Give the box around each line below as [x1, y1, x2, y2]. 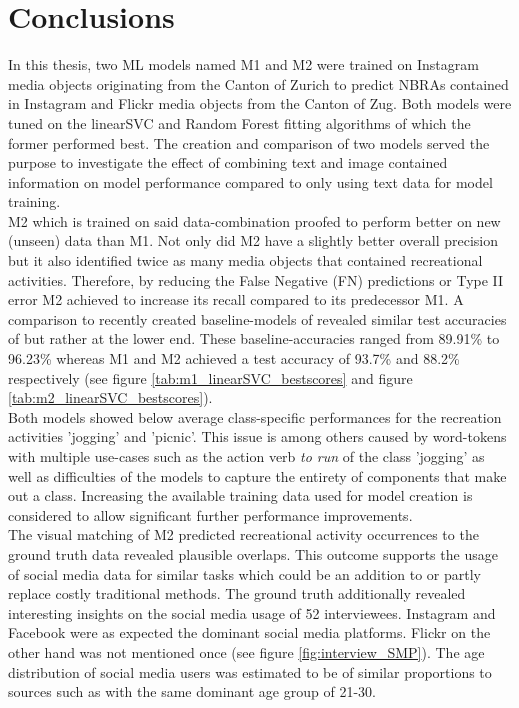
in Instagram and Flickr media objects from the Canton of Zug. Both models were [8, 93, 512, 114]
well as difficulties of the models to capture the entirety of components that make [8, 465, 507, 486]
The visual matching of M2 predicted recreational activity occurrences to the [8, 524, 479, 545]
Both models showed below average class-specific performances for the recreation [8, 406, 502, 427]
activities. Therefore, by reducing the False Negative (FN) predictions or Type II [8, 269, 504, 290]
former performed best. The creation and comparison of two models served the [8, 132, 490, 153]
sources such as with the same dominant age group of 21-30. [8, 681, 376, 702]
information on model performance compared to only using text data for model [8, 171, 493, 192]
